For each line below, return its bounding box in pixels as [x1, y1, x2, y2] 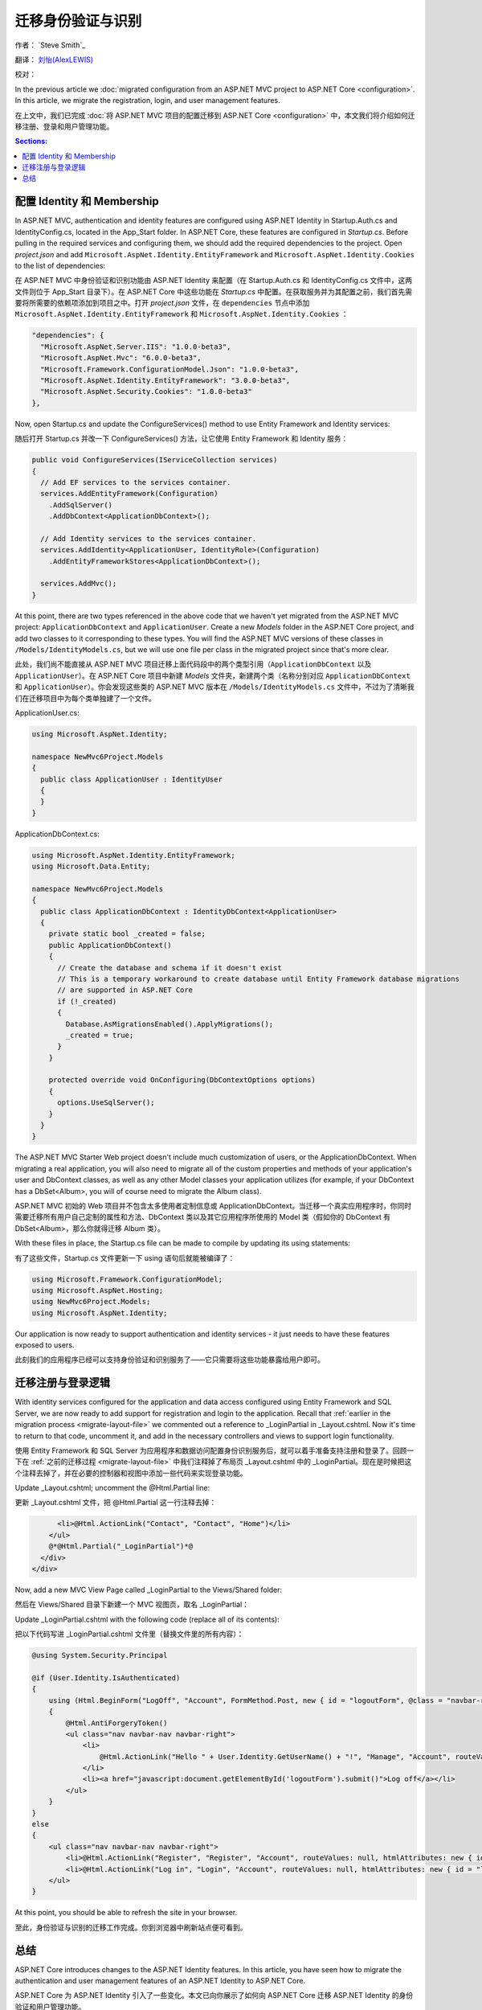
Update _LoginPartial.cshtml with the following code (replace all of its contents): [14, 1614, 280, 1624]
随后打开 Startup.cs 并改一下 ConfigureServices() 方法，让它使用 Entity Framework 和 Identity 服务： [14, 434, 349, 444]
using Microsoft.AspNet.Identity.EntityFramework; [31, 851, 236, 859]
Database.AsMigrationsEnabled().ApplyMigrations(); [65, 1019, 274, 1028]
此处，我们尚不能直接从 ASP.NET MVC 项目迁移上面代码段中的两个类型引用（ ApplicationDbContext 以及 [14, 659, 372, 669]
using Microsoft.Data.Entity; [31, 862, 151, 872]
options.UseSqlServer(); [57, 1098, 156, 1107]
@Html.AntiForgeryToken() [65, 1718, 168, 1728]
